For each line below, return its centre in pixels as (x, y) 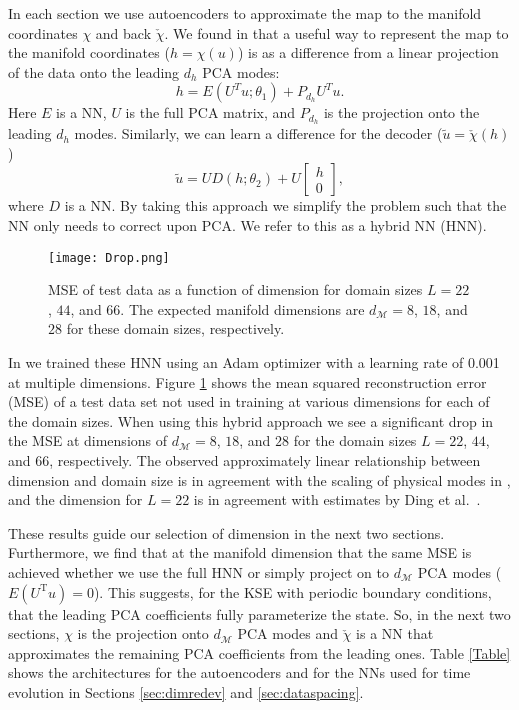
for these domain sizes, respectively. (175, 328)
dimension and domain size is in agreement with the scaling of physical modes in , (259, 479)
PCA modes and (288, 633)
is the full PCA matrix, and (210, 112)
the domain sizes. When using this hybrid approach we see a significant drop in (251, 420)
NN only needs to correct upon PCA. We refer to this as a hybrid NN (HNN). (247, 225)
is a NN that (395, 633)
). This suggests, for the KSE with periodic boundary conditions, (292, 591)
